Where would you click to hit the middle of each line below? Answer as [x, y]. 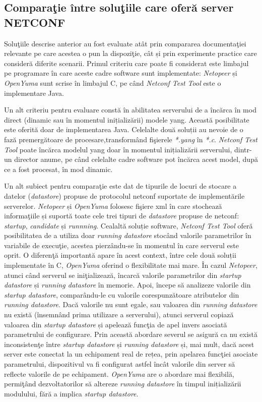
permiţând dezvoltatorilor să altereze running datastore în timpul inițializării [123, 384]
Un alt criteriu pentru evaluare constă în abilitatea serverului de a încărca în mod [130, 110]
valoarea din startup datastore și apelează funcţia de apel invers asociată [116, 324]
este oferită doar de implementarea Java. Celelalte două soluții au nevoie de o [124, 129]
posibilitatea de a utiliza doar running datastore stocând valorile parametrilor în [128, 235]
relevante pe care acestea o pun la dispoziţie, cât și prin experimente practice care [130, 53]
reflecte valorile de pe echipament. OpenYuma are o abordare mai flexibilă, [119, 374]
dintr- [243, 149]
